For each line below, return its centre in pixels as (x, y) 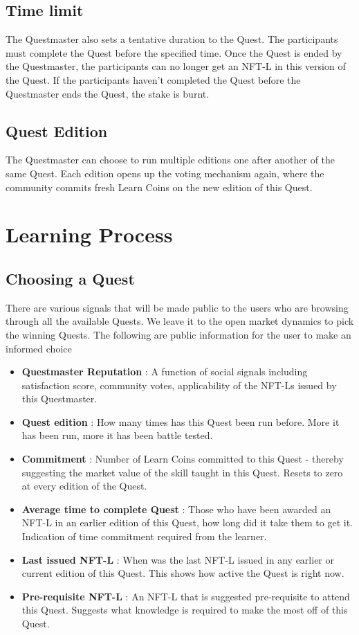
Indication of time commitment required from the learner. (144, 536)
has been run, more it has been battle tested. (117, 435)
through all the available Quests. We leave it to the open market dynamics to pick (180, 321)
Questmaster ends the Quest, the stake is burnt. (108, 93)
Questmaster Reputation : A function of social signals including (165, 372)
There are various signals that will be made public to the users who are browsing (177, 307)
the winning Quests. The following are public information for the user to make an (178, 334)
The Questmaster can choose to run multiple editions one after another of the (171, 160)
